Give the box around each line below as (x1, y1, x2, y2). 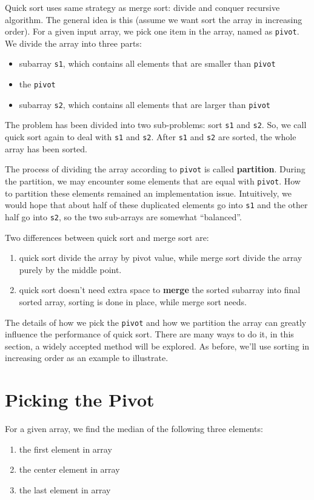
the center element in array (19, 463, 120, 476)
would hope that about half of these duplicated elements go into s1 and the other (5, 198, 308, 211)
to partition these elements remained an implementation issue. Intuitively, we (5, 186, 292, 199)
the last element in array (19, 483, 111, 496)
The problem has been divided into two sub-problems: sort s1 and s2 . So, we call (5, 118, 307, 131)
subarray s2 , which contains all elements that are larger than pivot (19, 98, 270, 110)
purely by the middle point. (19, 263, 122, 275)
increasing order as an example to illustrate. (5, 351, 169, 364)
